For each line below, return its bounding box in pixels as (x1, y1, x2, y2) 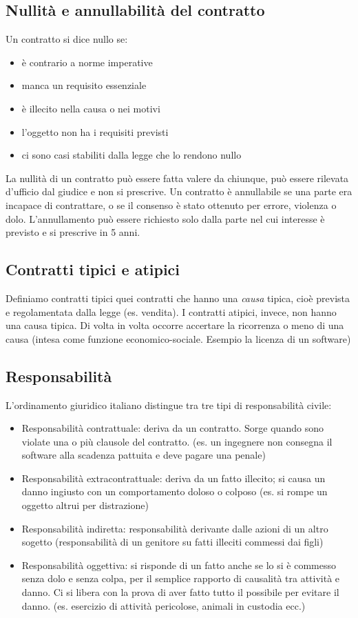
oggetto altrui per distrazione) (21, 498, 149, 512)
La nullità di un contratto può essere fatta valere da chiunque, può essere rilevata (6, 170, 349, 185)
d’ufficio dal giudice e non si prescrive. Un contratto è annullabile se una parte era (6, 184, 352, 199)
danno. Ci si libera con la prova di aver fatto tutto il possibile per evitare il (21, 585, 339, 599)
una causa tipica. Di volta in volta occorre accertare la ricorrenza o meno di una (6, 318, 344, 332)
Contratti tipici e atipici (6, 259, 180, 280)
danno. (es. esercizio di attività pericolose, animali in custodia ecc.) (21, 598, 306, 612)
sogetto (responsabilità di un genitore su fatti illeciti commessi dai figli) (21, 535, 324, 549)
